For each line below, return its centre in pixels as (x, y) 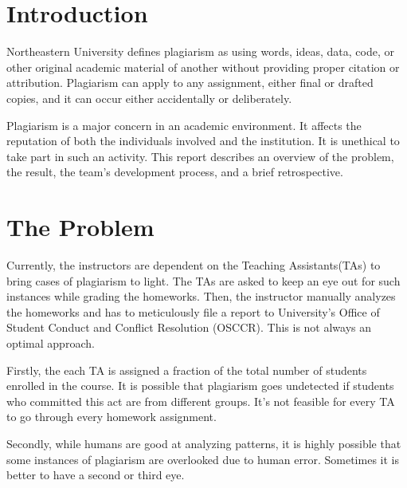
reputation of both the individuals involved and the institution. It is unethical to (203, 141)
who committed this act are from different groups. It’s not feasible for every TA (201, 401)
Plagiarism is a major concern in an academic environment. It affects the (184, 125)
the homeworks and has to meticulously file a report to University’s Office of (193, 311)
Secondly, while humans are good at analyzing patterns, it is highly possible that (204, 443)
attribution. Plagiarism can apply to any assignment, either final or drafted (190, 83)
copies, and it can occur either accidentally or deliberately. (149, 98)
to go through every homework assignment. (112, 417)
